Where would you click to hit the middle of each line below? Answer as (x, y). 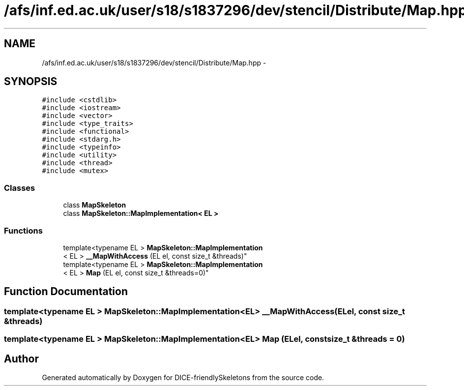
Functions (23, 230)
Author (21, 359)
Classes (20, 188)
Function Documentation (66, 292)
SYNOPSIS (31, 82)
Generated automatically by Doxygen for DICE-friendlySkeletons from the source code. (183, 377)
